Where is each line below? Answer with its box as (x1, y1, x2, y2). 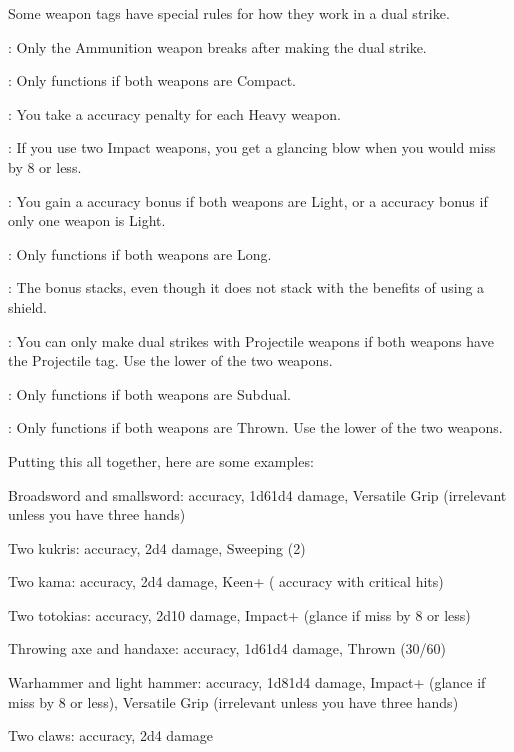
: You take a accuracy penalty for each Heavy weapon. (8, 103, 341, 124)
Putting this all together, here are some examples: (8, 450, 314, 471)
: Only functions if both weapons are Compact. (8, 70, 296, 91)
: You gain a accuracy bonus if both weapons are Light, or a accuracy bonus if (8, 190, 488, 211)
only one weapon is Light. (8, 210, 166, 231)
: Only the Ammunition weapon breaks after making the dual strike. (8, 36, 427, 57)
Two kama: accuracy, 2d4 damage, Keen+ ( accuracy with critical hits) (8, 571, 444, 592)
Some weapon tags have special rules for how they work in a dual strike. (8, 3, 450, 23)
